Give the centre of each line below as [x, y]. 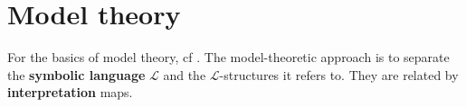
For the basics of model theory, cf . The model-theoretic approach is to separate [228, 57]
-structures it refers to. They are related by [339, 74]
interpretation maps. [70, 92]
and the [185, 74]
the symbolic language [76, 74]
